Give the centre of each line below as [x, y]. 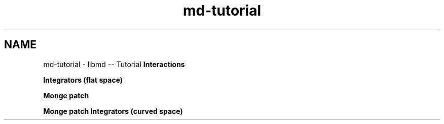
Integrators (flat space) [83, 80]
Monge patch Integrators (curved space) [113, 111]
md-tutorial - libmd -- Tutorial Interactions [114, 64]
